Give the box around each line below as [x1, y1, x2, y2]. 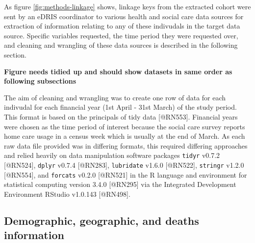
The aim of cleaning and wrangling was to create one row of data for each [4, 92, 226, 102]
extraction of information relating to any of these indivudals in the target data [4, 21, 240, 31]
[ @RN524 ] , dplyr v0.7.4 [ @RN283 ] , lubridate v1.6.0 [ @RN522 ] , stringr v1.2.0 [4, 159, 244, 170]
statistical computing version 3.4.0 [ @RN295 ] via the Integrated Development [4, 179, 236, 189]
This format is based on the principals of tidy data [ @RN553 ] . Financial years [4, 111, 238, 121]
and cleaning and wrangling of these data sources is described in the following [4, 40, 238, 50]
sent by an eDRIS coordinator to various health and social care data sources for [4, 11, 244, 21]
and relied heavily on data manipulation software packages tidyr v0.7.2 [4, 150, 220, 160]
